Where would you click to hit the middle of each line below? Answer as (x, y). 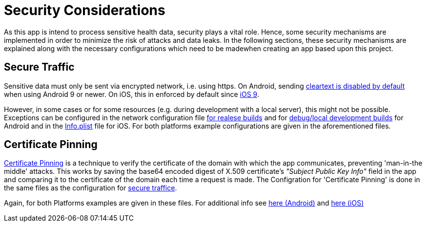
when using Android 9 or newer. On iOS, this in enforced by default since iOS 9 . (132, 94)
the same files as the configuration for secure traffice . (91, 188)
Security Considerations (85, 10)
